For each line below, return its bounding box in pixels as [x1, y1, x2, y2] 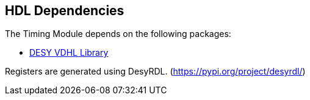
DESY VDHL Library [29, 47, 109, 58]
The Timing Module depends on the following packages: [5, 28, 231, 39]
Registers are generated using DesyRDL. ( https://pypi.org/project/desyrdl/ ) [5, 66, 306, 77]
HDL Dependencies [5, 3, 124, 18]
